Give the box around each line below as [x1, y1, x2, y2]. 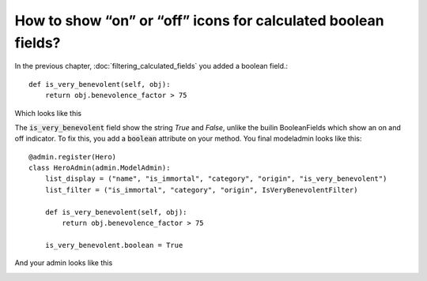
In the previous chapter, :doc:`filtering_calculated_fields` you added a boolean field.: [14, 62, 289, 71]
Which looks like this [14, 108, 82, 118]
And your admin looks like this [14, 258, 113, 268]
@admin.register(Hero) [28, 152, 117, 161]
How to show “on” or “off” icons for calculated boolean [14, 12, 384, 29]
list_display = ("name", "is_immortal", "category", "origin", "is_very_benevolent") [44, 174, 387, 183]
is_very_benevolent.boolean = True [44, 241, 183, 249]
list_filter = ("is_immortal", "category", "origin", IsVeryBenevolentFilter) [44, 185, 358, 194]
